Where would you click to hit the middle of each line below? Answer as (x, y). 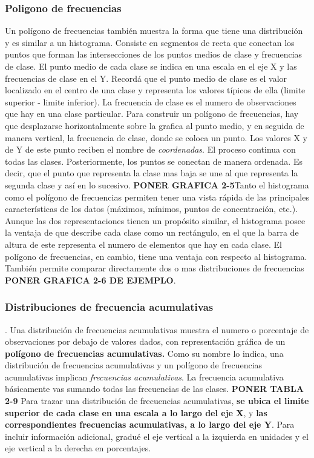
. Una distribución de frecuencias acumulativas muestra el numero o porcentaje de (157, 329)
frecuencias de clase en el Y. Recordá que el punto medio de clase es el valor (146, 78)
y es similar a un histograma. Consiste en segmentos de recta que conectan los (150, 42)
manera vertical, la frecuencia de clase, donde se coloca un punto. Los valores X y (156, 137)
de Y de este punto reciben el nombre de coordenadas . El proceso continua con (150, 149)
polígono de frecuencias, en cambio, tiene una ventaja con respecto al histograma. (156, 256)
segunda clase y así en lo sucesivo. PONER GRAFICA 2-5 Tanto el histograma (157, 184)
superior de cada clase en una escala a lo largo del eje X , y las (136, 412)
